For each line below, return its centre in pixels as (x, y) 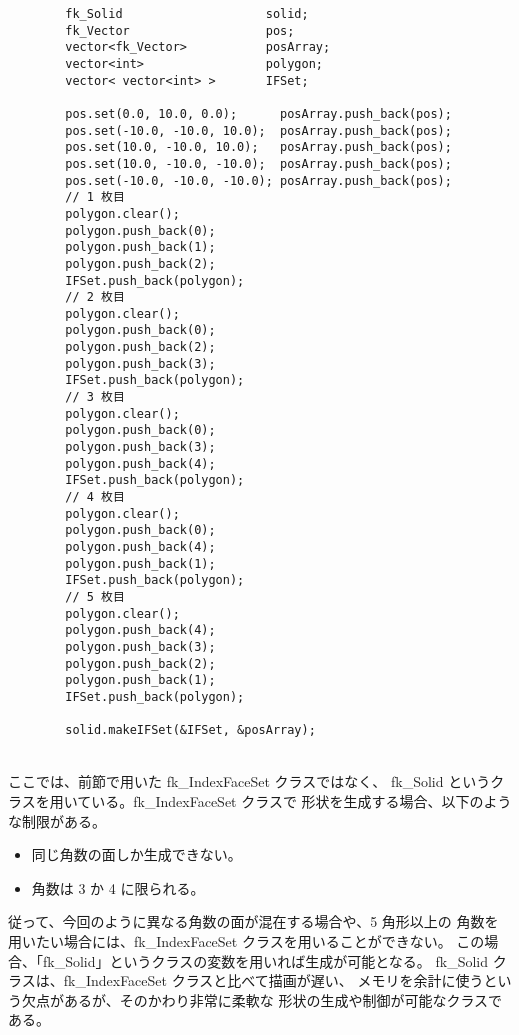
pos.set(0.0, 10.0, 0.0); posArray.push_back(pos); (258, 113)
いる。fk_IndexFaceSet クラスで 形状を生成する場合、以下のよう (301, 801)
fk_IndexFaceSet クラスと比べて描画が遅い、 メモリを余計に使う (273, 980)
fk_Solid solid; (187, 14)
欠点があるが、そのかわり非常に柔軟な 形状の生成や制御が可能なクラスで (262, 999)
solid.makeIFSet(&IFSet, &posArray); (190, 730)
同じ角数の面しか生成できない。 (136, 854)
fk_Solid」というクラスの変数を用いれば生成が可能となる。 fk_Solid (265, 960)
